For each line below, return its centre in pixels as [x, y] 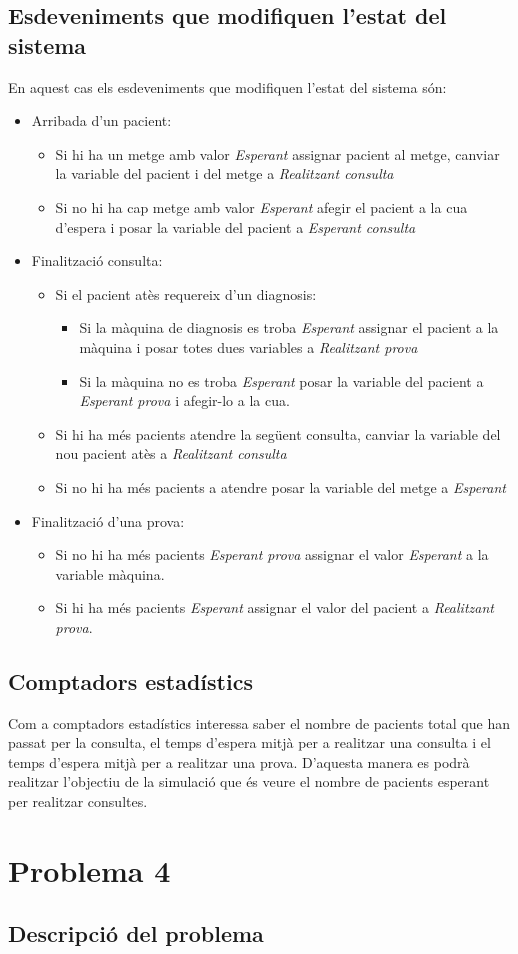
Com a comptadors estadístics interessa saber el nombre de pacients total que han [259, 722]
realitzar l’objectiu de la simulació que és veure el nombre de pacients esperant [249, 781]
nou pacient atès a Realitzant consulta [171, 453]
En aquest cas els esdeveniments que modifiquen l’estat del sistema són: [227, 86]
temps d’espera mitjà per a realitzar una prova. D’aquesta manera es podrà [239, 761]
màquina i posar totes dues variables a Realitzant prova [248, 346]
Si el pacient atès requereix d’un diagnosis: [186, 293]
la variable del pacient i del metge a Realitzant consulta [224, 173]
